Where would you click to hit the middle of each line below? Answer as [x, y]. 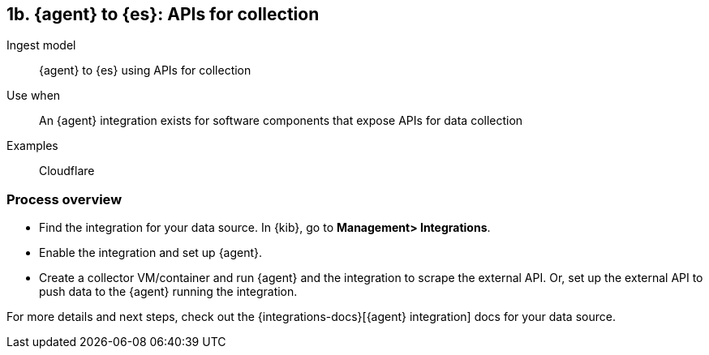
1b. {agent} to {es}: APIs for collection [163, 14]
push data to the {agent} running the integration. [168, 292]
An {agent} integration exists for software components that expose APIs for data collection [281, 121]
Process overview [64, 199]
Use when [34, 96]
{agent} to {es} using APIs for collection [145, 71]
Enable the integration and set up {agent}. [151, 253]
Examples [32, 146]
